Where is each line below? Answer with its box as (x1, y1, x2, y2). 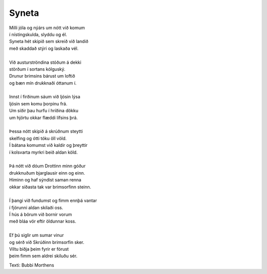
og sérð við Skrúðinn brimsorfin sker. (9, 239, 85, 245)
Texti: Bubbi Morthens (9, 262, 54, 268)
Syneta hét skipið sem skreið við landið (9, 39, 89, 45)
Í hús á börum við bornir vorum (9, 212, 72, 218)
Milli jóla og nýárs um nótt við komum (9, 25, 85, 31)
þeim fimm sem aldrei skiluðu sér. (9, 253, 78, 259)
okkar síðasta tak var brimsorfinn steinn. (9, 183, 91, 190)
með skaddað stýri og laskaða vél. (9, 45, 79, 51)
